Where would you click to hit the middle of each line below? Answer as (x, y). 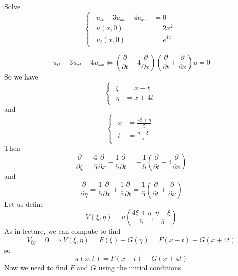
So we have (21, 76)
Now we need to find (36, 267)
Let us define (24, 203)
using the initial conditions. (141, 267)
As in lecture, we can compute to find (62, 231)
